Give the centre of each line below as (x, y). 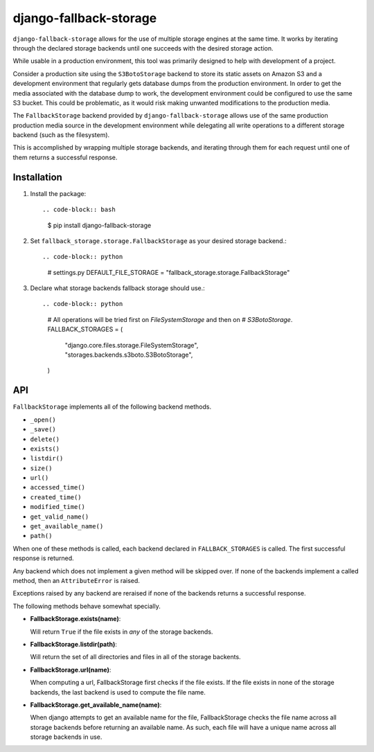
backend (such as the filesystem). (61, 135)
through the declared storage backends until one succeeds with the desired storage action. (143, 48)
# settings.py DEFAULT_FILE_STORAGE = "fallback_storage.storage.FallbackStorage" (169, 272)
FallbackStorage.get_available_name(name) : (96, 705)
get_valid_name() (60, 517)
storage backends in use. (66, 737)
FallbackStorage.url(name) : (71, 670)
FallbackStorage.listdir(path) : (73, 644)
